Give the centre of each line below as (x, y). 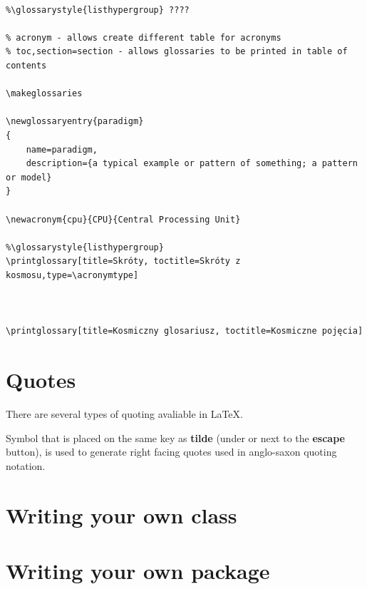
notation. (26, 465)
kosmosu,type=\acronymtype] (72, 275)
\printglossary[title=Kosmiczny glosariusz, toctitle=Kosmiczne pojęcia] (185, 331)
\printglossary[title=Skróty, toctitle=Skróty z (123, 261)
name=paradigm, (62, 149)
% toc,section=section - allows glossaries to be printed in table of (177, 52)
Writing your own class (122, 514)
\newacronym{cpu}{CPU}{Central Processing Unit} (123, 219)
